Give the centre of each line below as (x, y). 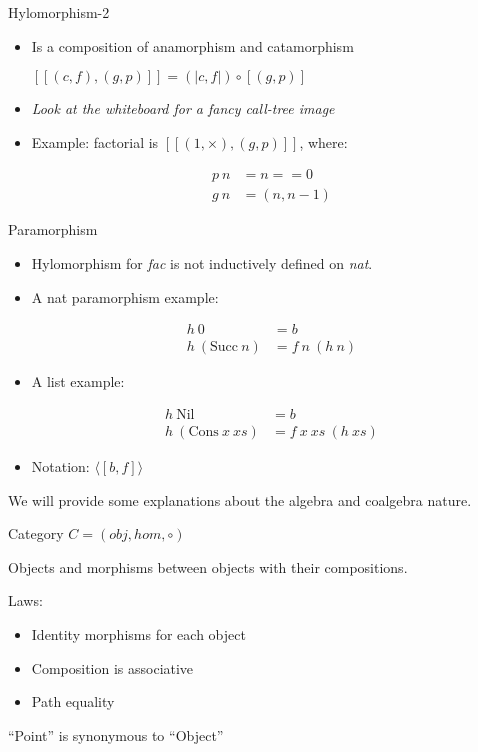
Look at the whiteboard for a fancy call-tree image (183, 108)
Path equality (73, 701)
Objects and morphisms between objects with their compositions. (208, 566)
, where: (323, 141)
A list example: (78, 381)
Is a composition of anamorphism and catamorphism (192, 45)
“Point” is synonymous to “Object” (116, 734)
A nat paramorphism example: (125, 296)
